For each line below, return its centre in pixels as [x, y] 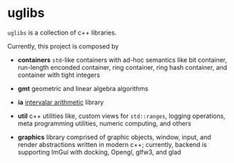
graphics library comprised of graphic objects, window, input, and [114, 137]
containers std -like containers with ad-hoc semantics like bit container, [122, 60]
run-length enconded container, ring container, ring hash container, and [122, 67]
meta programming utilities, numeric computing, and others [104, 123]
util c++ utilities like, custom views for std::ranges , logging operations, [121, 116]
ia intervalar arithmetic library [61, 102]
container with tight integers [59, 75]
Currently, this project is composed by [63, 46]
